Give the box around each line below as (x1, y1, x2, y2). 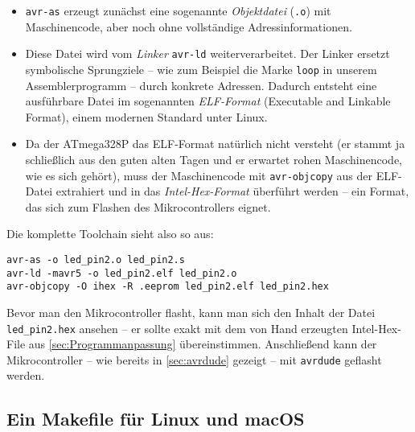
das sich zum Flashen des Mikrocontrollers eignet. (25, 198, 271, 215)
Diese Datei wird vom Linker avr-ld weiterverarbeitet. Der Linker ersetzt (25, 45, 390, 62)
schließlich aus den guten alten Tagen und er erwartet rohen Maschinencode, (25, 150, 403, 167)
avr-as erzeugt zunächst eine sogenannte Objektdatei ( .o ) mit (25, 2, 331, 19)
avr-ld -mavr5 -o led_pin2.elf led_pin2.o (6, 267, 237, 279)
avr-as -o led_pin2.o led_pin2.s (6, 253, 185, 265)
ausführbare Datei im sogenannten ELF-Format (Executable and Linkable (25, 93, 391, 109)
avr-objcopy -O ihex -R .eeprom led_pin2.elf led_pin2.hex (6, 281, 329, 293)
